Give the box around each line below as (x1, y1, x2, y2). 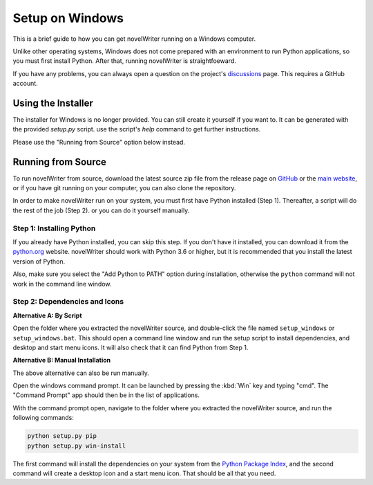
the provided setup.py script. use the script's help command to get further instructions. (12, 125, 261, 134)
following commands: (12, 414, 74, 422)
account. (12, 80, 38, 88)
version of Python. (12, 257, 66, 266)
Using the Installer (12, 97, 93, 109)
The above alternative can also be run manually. (12, 369, 150, 377)
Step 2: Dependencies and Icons (12, 297, 124, 306)
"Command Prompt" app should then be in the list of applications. (12, 391, 200, 399)
